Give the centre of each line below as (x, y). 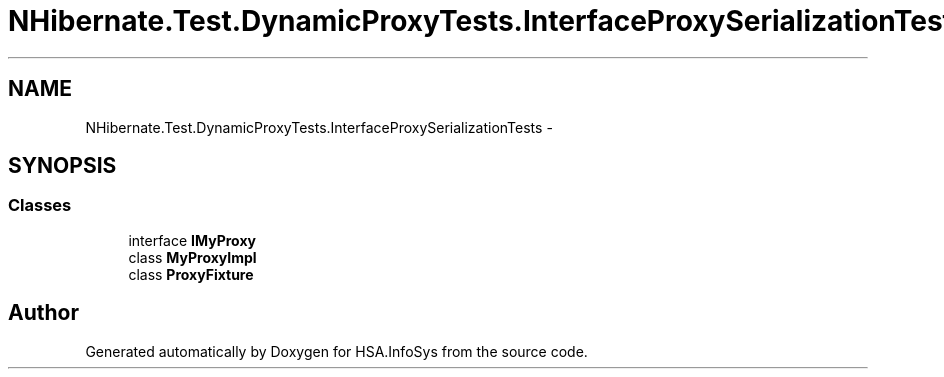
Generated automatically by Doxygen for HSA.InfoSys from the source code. (336, 351)
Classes (40, 205)
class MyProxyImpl (192, 257)
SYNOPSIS (62, 166)
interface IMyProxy (192, 240)
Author (43, 313)
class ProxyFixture (191, 274)
